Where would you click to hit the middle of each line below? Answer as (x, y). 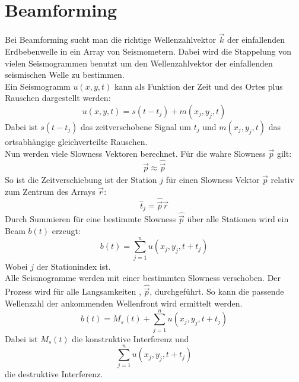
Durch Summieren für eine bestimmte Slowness (90, 219)
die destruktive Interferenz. (54, 374)
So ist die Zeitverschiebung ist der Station (81, 179)
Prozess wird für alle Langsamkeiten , (73, 291)
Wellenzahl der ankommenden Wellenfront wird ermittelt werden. (124, 303)
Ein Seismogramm (38, 86)
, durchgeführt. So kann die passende (217, 291)
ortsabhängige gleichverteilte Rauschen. (76, 141)
